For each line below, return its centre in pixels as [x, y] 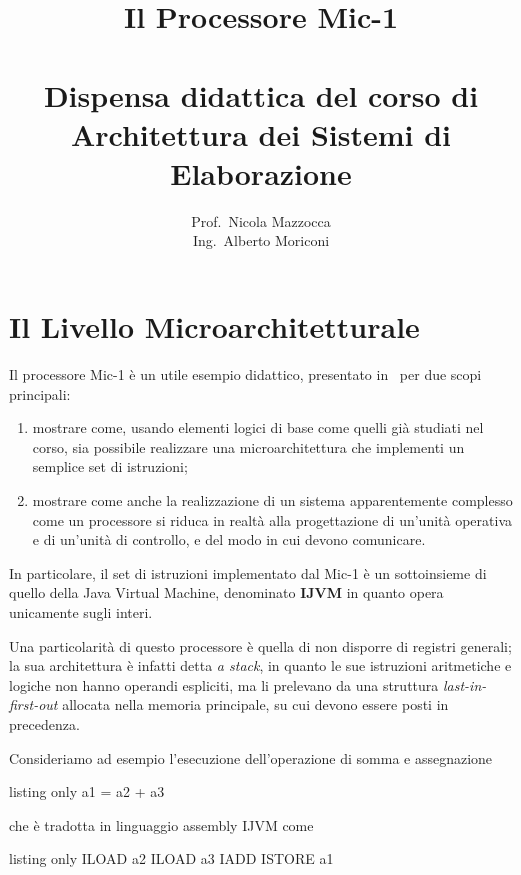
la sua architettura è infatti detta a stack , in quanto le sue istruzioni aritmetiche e [260, 665]
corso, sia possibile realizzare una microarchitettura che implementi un [248, 446]
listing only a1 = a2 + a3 [87, 791]
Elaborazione [261, 172]
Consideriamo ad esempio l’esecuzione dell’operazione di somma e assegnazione [251, 757]
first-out [33, 704]
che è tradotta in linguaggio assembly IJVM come [161, 824]
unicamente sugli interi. [81, 611]
